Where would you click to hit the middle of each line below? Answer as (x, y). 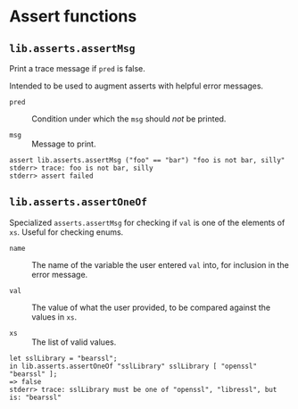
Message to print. (64, 144)
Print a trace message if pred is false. (77, 68)
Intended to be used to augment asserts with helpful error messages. (137, 86)
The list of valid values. (74, 342)
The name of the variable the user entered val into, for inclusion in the (161, 264)
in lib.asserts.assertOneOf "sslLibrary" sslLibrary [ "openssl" (133, 366)
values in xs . (54, 317)
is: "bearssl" (36, 397)
